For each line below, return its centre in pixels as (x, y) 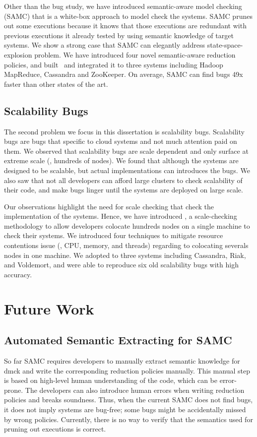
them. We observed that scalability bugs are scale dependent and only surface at (126, 151)
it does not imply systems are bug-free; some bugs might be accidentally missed (125, 409)
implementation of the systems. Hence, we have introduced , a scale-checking (121, 216)
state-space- (225, 45)
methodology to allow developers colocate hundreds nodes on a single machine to (127, 225)
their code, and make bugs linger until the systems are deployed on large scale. (124, 190)
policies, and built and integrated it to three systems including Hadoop (114, 64)
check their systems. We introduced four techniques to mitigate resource (114, 235)
